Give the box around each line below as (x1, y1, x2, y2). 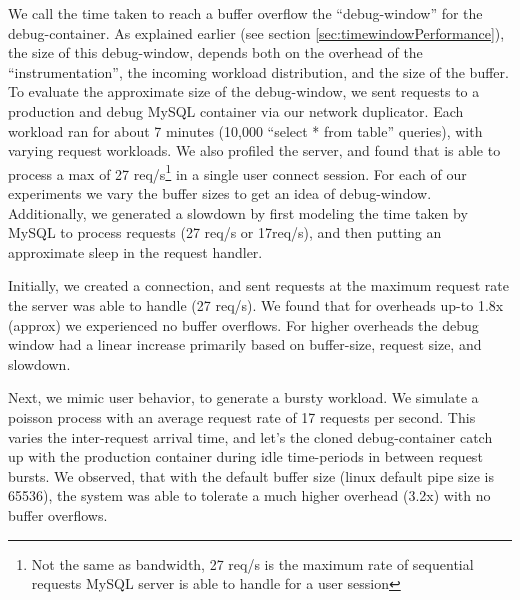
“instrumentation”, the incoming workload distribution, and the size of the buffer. (8, 61, 509, 82)
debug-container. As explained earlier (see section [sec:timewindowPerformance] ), (8, 22, 505, 43)
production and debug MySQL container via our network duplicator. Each (8, 100, 464, 121)
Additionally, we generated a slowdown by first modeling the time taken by (8, 202, 468, 223)
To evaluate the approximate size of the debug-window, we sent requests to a (8, 81, 480, 102)
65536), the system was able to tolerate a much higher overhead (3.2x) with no (8, 485, 491, 506)
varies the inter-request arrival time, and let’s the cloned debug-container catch (8, 426, 493, 447)
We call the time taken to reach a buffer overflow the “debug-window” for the (8, 3, 483, 23)
